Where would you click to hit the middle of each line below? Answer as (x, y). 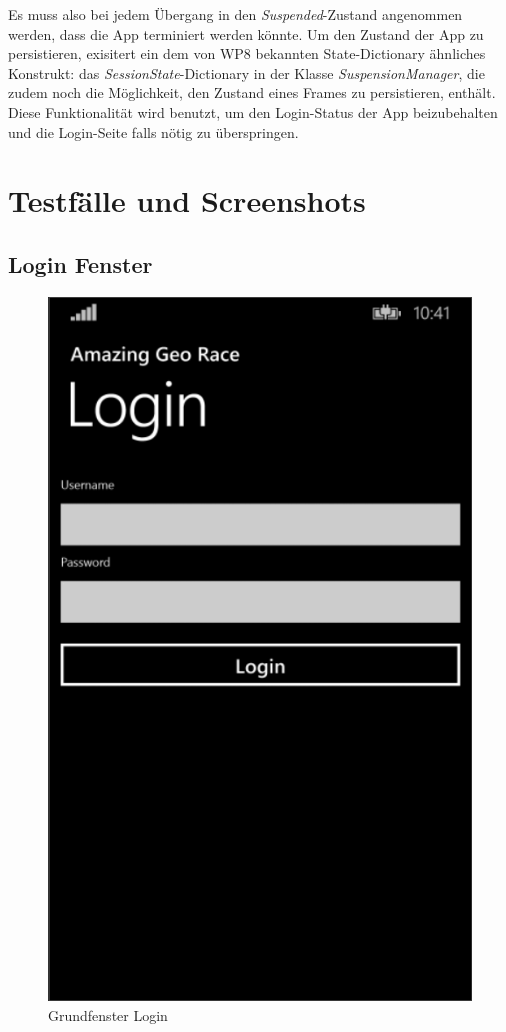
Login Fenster (80, 263)
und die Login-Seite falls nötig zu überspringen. (153, 131)
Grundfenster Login (108, 1014)
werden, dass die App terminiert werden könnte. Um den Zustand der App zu (246, 33)
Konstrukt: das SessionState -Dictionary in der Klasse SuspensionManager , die (246, 72)
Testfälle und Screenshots (187, 200)
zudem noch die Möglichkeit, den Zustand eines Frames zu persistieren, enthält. (252, 92)
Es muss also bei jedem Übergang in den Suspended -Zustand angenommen (235, 14)
